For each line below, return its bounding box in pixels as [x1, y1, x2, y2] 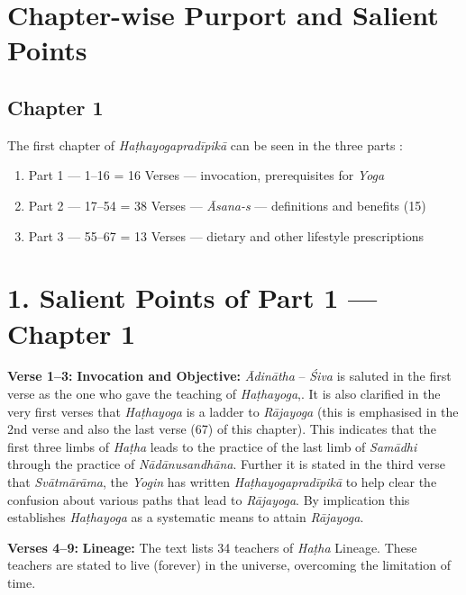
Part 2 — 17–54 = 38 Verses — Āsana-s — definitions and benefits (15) [28, 195, 426, 214]
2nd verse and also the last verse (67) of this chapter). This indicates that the [7, 419, 436, 438]
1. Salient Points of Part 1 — [7, 279, 378, 316]
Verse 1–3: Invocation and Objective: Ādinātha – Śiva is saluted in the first [7, 366, 452, 385]
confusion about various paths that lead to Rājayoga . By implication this [7, 490, 410, 509]
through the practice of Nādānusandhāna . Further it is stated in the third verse [7, 455, 445, 473]
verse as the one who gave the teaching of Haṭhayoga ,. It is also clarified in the [7, 384, 441, 403]
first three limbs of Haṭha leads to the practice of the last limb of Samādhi [7, 437, 417, 455]
